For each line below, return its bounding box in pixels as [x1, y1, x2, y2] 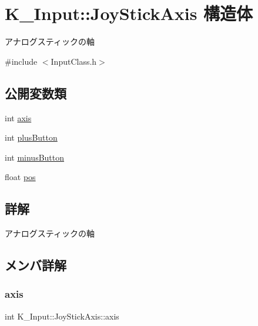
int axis [5, 111, 32, 124]
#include [5, 55, 38, 67]
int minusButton [5, 151, 65, 163]
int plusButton [5, 131, 58, 144]
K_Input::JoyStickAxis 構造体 [5, 1, 253, 25]
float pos [5, 171, 36, 183]
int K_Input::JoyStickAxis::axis [5, 310, 119, 322]
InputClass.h [51, 55, 97, 67]
